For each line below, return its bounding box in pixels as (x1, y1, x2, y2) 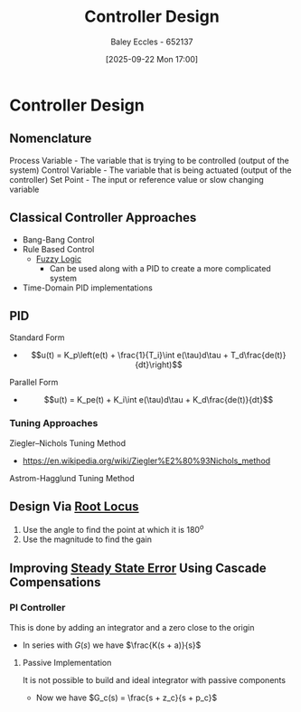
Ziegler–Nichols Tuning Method (9, 437, 127, 449)
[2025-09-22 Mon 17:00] (105, 53, 199, 64)
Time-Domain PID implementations (22, 282, 154, 293)
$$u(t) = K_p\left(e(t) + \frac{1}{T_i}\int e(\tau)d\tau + (31, 350, 229, 361)
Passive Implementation (22, 657, 112, 668)
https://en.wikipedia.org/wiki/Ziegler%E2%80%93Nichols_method (22, 455, 271, 466)
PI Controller (9, 602, 66, 614)
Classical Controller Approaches (9, 210, 197, 225)
